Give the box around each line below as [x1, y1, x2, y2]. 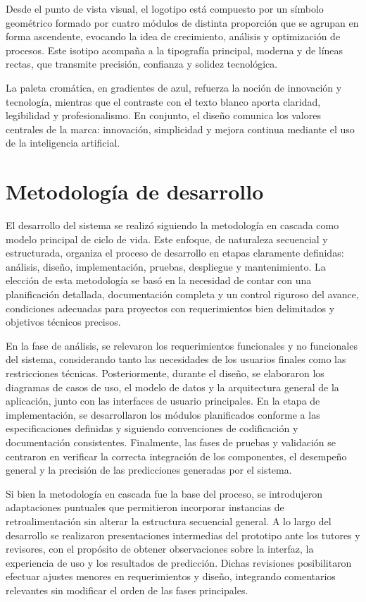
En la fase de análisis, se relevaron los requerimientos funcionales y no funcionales [6, 338, 358, 352]
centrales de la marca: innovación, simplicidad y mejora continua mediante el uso [6, 121, 355, 136]
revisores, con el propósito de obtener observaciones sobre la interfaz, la [6, 541, 314, 556]
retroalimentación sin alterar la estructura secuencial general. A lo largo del [6, 513, 332, 528]
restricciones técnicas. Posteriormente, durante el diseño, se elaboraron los [6, 366, 324, 380]
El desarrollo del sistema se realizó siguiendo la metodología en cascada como [6, 218, 339, 233]
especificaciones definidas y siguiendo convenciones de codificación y [6, 421, 298, 436]
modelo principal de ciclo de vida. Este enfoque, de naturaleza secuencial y [6, 231, 328, 246]
